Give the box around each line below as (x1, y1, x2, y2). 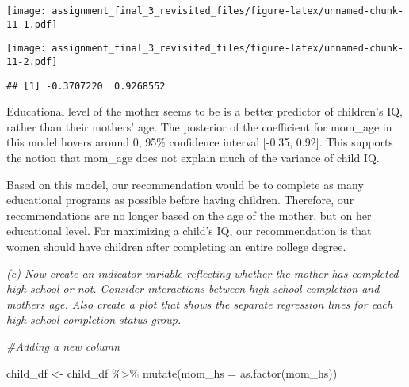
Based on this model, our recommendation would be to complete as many (6, 176, 364, 192)
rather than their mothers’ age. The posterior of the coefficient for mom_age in (6, 118, 392, 135)
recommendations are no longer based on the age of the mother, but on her (6, 207, 372, 223)
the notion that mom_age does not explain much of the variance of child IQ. (6, 150, 380, 166)
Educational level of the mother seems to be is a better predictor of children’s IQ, (6, 103, 403, 120)
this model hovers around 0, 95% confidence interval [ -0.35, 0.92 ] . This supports (6, 134, 393, 150)
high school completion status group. (6, 311, 182, 328)
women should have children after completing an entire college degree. (6, 238, 346, 255)
